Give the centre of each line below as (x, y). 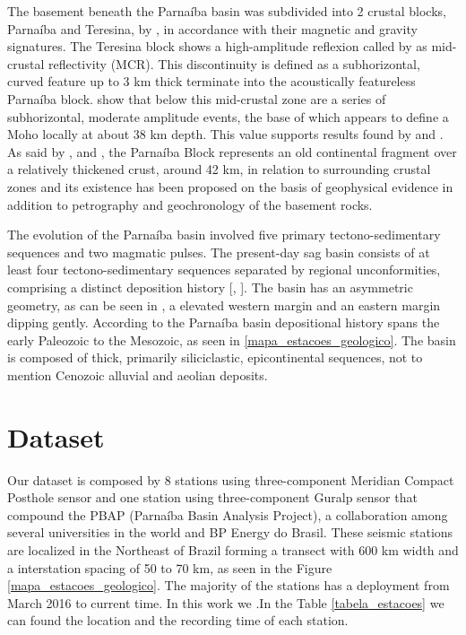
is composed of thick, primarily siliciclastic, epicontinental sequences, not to (215, 357)
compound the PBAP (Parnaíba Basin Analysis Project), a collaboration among (228, 514)
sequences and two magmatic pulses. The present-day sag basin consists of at (219, 252)
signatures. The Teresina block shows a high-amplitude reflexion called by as (217, 46)
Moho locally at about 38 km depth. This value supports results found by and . (225, 134)
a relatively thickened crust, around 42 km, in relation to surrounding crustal (219, 169)
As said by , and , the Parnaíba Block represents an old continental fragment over (232, 151)
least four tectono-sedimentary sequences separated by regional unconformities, (224, 270)
